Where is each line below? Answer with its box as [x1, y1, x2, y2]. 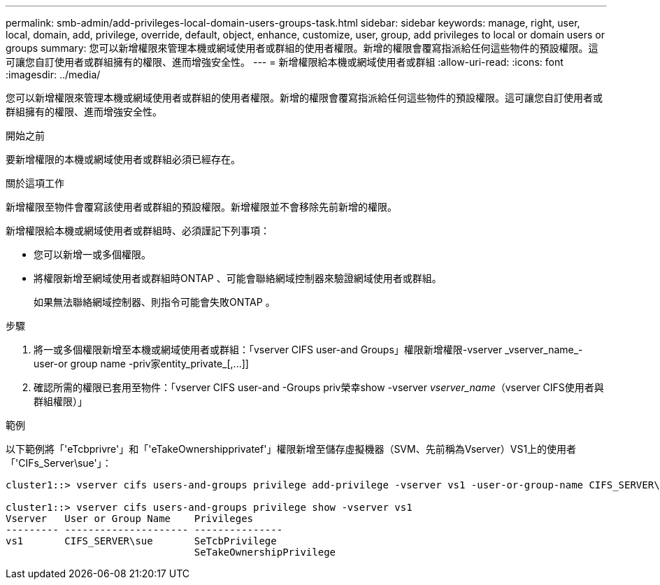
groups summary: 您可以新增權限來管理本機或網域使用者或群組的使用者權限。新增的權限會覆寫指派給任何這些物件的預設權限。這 [6, 42, 598, 54]
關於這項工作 [6, 177, 64, 189]
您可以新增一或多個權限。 [34, 248, 151, 260]
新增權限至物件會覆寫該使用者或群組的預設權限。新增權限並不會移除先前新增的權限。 [6, 201, 397, 213]
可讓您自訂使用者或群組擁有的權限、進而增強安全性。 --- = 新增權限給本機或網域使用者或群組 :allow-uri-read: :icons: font [6, 56, 564, 68]
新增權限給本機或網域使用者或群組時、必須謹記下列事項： [6, 225, 270, 237]
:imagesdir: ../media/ [6, 69, 101, 80]
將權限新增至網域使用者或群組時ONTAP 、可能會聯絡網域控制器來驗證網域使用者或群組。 [34, 272, 442, 284]
